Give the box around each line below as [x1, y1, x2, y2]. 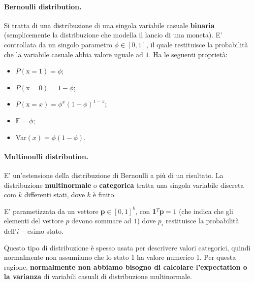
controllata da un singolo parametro [4, 39, 112, 49]
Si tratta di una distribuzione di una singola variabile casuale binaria [4, 20, 215, 30]
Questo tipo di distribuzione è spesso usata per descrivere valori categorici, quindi [4, 242, 251, 252]
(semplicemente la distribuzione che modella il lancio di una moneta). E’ [4, 30, 222, 40]
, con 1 [135, 206, 157, 216]
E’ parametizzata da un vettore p [4, 206, 105, 216]
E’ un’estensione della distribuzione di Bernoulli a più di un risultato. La [4, 170, 223, 180]
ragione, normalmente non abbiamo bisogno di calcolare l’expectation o [4, 261, 247, 272]
